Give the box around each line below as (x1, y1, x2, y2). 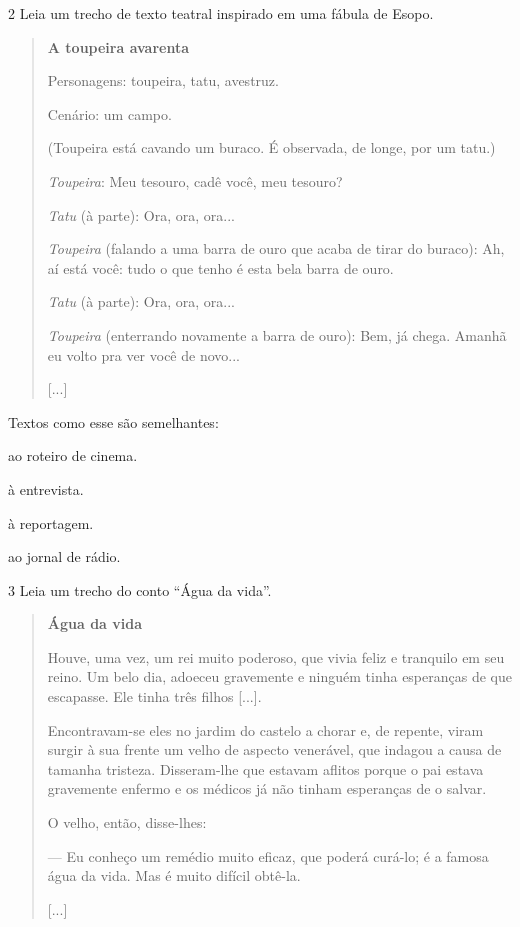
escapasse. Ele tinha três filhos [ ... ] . (47, 686, 262, 707)
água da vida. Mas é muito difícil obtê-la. (47, 865, 301, 886)
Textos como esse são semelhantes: (8, 411, 219, 432)
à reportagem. (8, 512, 94, 533)
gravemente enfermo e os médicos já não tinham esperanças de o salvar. (47, 778, 487, 799)
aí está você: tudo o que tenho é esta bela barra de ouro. (47, 257, 394, 278)
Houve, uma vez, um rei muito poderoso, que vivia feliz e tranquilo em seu (47, 646, 505, 667)
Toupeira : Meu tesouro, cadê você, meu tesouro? (47, 170, 343, 191)
